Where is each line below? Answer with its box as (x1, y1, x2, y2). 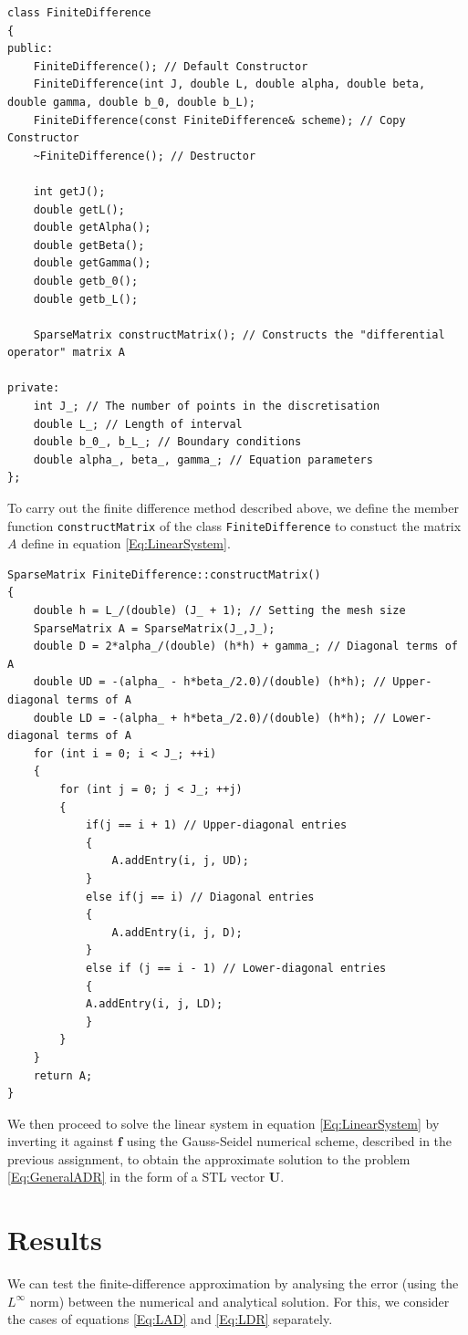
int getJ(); (33, 184, 106, 198)
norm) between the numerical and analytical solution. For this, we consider (29, 1291, 450, 1310)
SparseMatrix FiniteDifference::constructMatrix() (7, 568, 321, 581)
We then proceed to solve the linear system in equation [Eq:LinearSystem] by (7, 1113, 440, 1132)
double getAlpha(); (33, 221, 151, 235)
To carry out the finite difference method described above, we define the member (7, 498, 459, 517)
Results (7, 1221, 102, 1258)
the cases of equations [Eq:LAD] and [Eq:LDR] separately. (7, 1309, 333, 1329)
